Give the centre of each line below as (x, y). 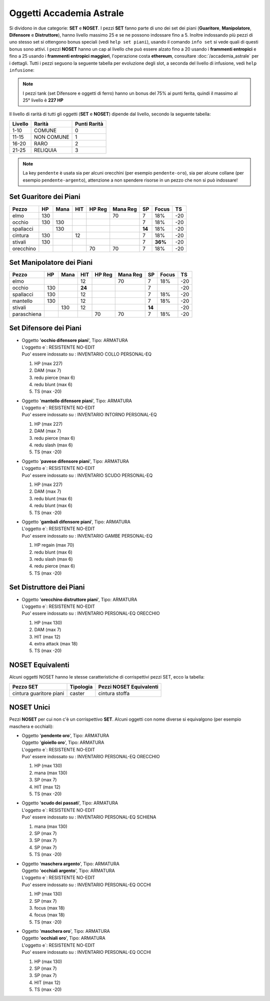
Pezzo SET (25, 687)
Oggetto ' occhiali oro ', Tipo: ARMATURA (64, 938)
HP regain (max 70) (54, 545)
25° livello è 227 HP (43, 100)
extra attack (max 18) (56, 643)
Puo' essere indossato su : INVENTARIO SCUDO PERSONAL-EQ (87, 475)
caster (77, 693)
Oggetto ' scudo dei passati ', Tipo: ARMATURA (70, 803)
